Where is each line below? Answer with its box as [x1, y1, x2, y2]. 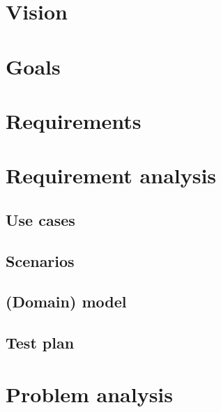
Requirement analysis [6, 161, 217, 190]
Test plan [6, 332, 75, 353]
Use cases [6, 208, 75, 230]
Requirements [6, 106, 142, 135]
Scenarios [6, 250, 75, 271]
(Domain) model [6, 291, 127, 312]
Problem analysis [6, 379, 173, 408]
